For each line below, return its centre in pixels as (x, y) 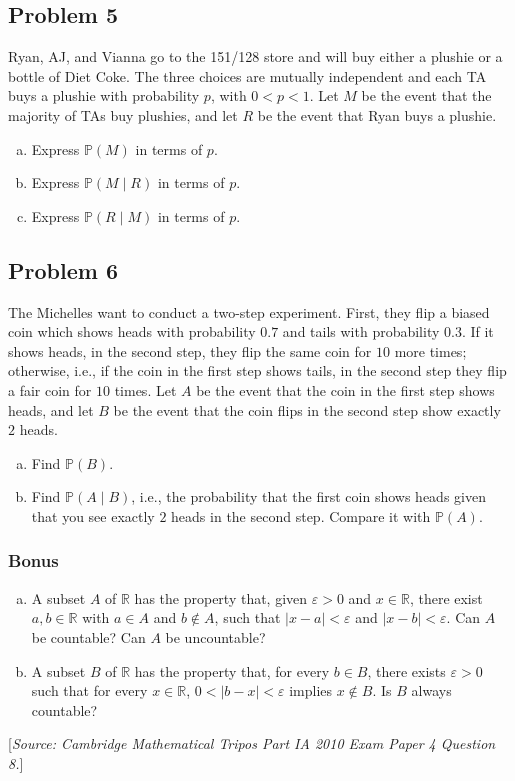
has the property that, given (221, 597)
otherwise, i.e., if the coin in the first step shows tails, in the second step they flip (257, 370)
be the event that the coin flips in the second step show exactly (307, 409)
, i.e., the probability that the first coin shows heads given (308, 496)
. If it (477, 331)
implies (311, 690)
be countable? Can (88, 636)
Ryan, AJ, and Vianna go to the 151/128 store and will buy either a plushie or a (255, 56)
